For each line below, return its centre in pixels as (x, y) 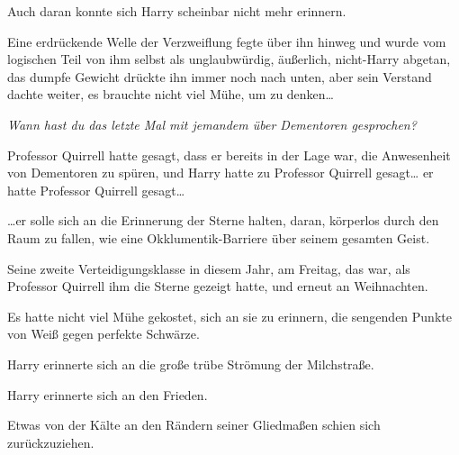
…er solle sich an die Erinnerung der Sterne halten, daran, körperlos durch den (223, 220)
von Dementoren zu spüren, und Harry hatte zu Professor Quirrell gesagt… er (220, 173)
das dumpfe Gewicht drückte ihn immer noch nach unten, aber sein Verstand (220, 76)
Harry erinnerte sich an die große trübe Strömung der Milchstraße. (191, 364)
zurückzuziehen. (51, 442)
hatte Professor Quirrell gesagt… (96, 190)
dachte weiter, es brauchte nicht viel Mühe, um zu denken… (171, 94)
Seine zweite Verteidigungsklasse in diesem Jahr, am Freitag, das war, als (209, 268)
